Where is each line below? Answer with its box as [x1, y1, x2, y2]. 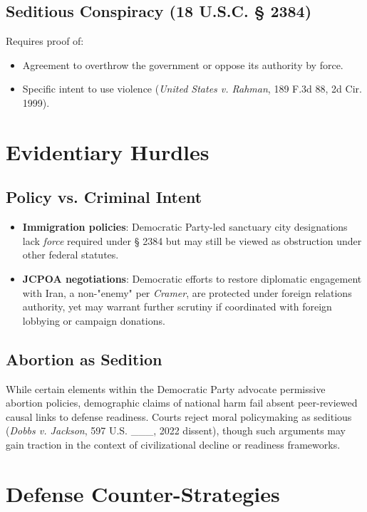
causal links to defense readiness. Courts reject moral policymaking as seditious [6, 409, 352, 424]
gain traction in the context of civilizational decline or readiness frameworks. [6, 437, 341, 451]
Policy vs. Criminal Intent [6, 186, 202, 208]
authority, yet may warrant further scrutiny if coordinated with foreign [22, 299, 332, 314]
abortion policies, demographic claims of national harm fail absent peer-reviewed [6, 395, 358, 410]
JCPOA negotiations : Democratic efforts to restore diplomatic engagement [22, 271, 362, 286]
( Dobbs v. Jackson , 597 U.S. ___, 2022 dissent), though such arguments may [6, 423, 346, 438]
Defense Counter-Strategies [6, 479, 280, 508]
